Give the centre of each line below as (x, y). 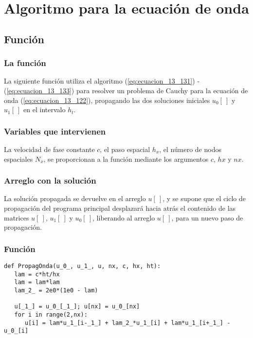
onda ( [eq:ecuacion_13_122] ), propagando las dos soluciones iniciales (107, 100)
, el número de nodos (190, 149)
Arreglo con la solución (50, 180)
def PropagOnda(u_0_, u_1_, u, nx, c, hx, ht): (82, 266)
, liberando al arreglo (124, 217)
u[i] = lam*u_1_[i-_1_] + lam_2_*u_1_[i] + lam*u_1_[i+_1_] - (127, 323)
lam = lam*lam (37, 282)
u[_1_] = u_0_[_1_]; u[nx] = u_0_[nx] (77, 307)
